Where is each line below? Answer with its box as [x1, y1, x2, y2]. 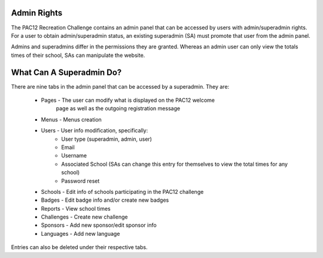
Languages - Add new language [41, 230, 120, 237]
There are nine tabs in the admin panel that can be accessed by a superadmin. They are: [11, 83, 230, 90]
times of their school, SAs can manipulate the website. [11, 51, 145, 59]
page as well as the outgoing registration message [56, 105, 181, 112]
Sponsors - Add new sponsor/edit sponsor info [41, 221, 157, 229]
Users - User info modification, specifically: [41, 127, 148, 134]
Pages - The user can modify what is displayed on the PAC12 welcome [41, 96, 215, 104]
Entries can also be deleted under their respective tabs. [11, 244, 148, 251]
